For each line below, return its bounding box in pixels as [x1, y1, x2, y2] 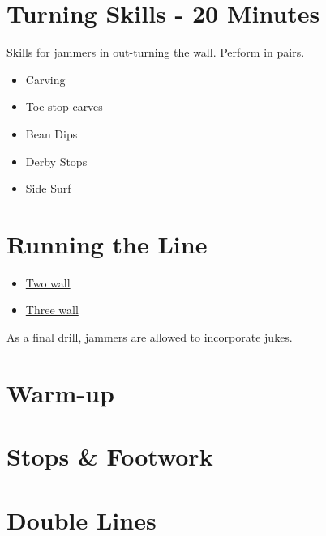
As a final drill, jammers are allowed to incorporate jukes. [6, 329, 293, 345]
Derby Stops [25, 152, 88, 169]
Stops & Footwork [6, 440, 213, 473]
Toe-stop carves [25, 98, 103, 115]
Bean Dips [25, 125, 78, 142]
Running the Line [6, 227, 208, 260]
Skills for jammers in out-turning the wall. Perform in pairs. [6, 44, 305, 61]
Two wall [25, 274, 71, 291]
